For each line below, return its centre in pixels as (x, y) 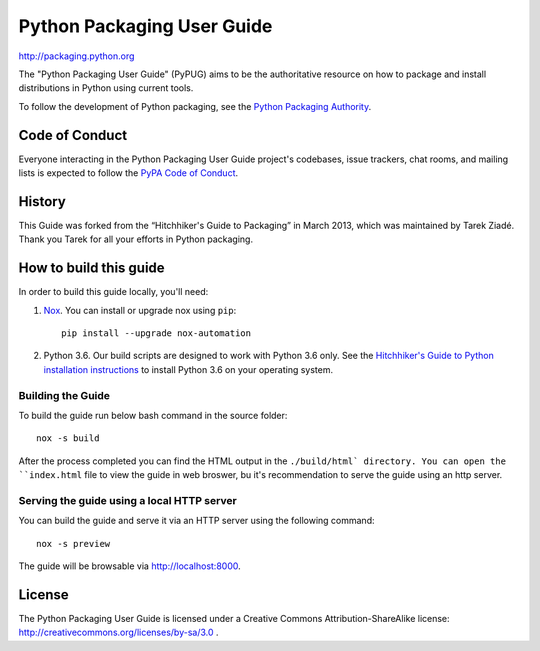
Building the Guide (64, 395)
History (42, 201)
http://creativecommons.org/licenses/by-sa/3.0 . (118, 632)
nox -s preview (73, 543)
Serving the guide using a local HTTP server (127, 500)
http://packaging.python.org (76, 56)
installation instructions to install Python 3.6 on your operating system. (188, 369)
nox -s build (68, 438)
